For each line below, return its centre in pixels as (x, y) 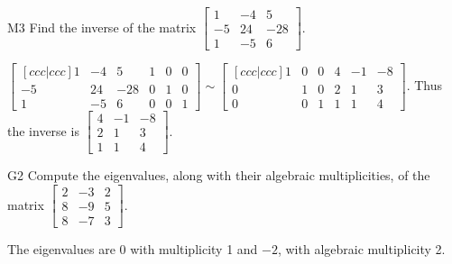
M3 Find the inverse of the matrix (102, 27)
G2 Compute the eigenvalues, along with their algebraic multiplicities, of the (219, 175)
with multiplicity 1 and (194, 248)
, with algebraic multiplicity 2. (361, 248)
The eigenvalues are (61, 248)
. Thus (424, 85)
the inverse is (43, 130)
